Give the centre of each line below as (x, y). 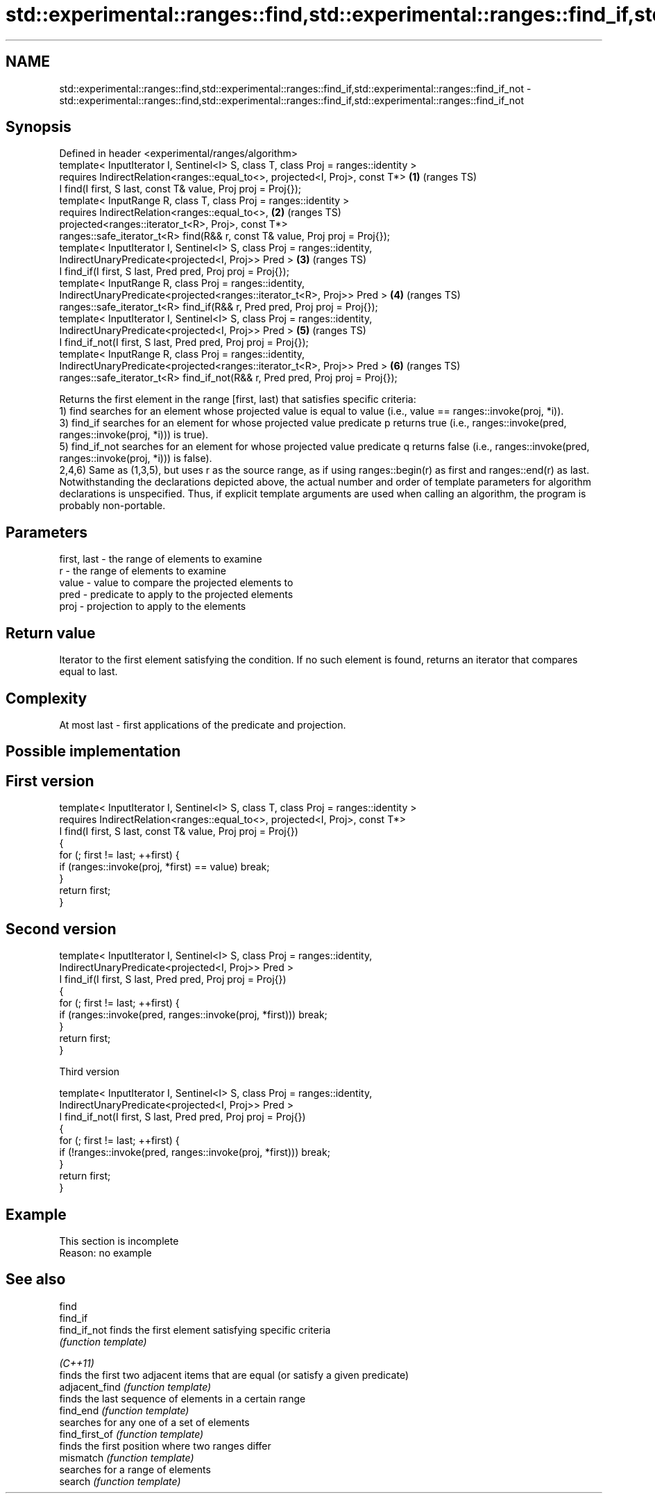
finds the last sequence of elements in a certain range (182, 1398)
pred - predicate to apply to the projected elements (176, 595)
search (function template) (120, 1481)
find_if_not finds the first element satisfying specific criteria (195, 1330)
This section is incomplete (119, 1241)
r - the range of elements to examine (143, 571)
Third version (90, 1072)
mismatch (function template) (127, 1457)
